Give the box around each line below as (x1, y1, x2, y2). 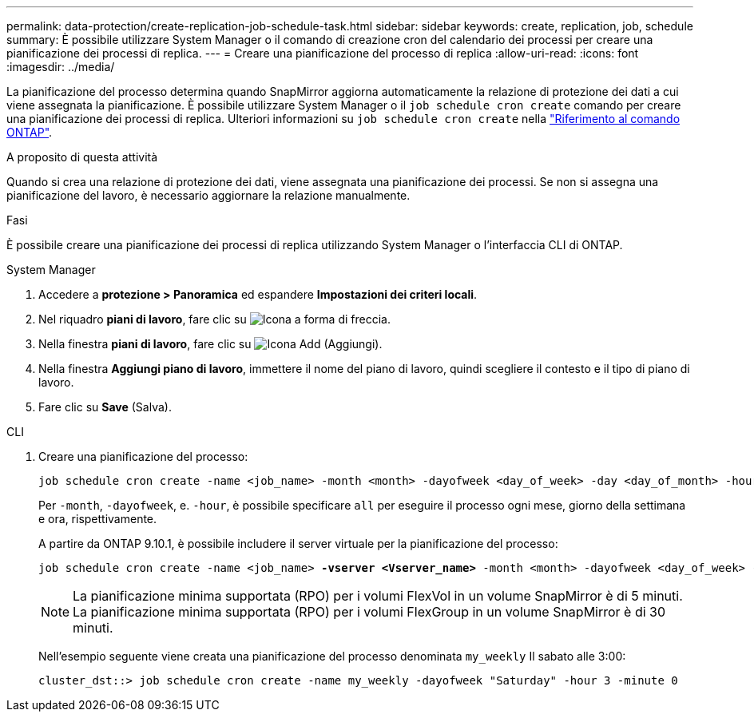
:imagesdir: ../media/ (6, 60, 115, 73)
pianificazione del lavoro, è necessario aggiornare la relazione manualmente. (6, 188, 411, 202)
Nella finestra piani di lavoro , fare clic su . (38, 337, 383, 351)
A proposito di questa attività (6, 150, 158, 164)
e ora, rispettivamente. (38, 512, 157, 526)
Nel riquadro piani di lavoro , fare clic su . (38, 312, 391, 326)
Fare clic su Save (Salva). (38, 400, 172, 414)
